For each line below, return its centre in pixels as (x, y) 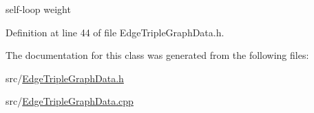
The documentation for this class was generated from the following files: (157, 55)
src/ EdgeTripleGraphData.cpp (70, 101)
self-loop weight (38, 9)
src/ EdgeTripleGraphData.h (65, 78)
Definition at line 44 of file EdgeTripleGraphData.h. (115, 32)
